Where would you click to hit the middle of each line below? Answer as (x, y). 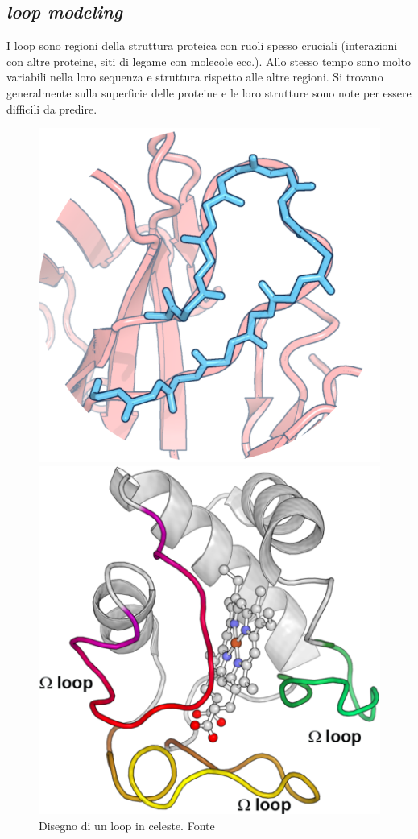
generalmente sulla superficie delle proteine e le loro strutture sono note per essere (209, 92)
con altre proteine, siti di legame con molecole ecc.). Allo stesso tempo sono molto (209, 61)
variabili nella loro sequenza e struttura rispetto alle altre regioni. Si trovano (195, 77)
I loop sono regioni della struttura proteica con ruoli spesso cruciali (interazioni (202, 45)
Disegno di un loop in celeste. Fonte (127, 825)
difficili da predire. (52, 108)
